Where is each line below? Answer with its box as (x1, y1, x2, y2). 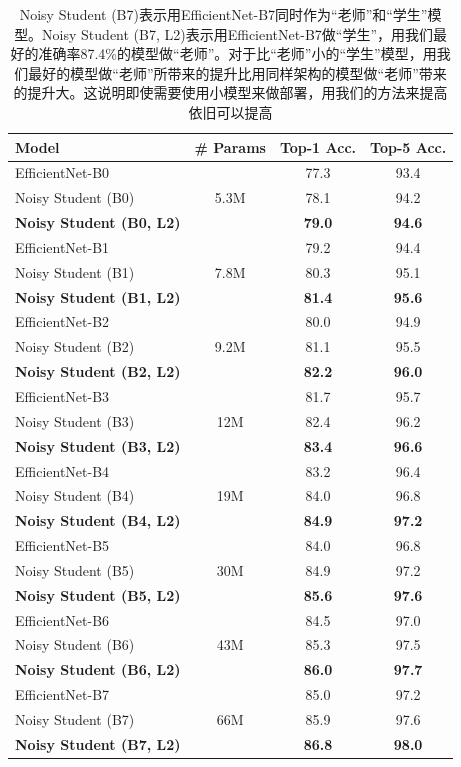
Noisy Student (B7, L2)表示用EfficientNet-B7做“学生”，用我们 (42, 23, 434, 44)
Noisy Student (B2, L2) (15, 361, 181, 382)
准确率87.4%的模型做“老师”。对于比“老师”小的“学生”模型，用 (38, 43, 437, 64)
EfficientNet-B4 (15, 460, 110, 481)
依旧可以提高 (188, 101, 273, 122)
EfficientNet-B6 (15, 609, 110, 630)
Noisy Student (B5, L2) (15, 584, 181, 605)
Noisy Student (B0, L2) (15, 212, 181, 233)
